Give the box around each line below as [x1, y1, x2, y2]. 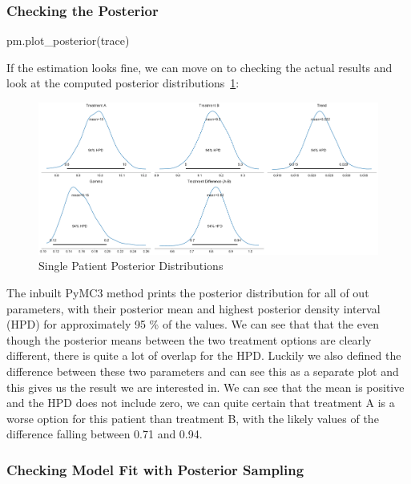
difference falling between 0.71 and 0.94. [6, 426, 203, 442]
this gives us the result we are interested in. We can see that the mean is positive [6, 378, 405, 395]
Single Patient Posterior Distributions [38, 257, 224, 274]
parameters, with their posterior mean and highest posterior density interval [6, 300, 381, 317]
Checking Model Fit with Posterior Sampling [6, 459, 304, 479]
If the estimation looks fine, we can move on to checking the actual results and [6, 58, 393, 75]
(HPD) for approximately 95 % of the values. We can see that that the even [6, 316, 379, 333]
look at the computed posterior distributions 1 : [6, 75, 240, 91]
